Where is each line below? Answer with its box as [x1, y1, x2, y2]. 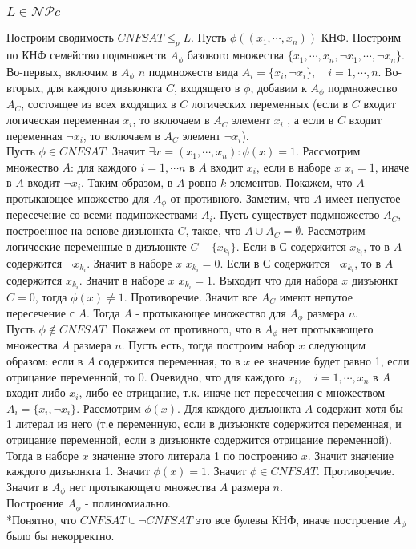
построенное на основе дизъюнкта [6, 222, 174, 239]
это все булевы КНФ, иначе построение [196, 511, 390, 527]
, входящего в [173, 79, 240, 95]
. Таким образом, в [81, 174, 173, 191]
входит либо [6, 384, 66, 401]
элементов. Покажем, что [229, 174, 353, 191]
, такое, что [185, 222, 241, 239]
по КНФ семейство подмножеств [6, 46, 167, 63]
